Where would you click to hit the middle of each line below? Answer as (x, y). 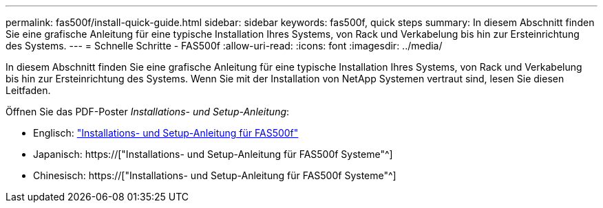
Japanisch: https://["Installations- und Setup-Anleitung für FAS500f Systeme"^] (213, 154)
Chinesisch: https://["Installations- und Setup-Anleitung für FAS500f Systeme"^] (215, 175)
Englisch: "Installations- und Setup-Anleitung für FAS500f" (166, 133)
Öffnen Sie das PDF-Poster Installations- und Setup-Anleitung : (148, 112)
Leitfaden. (28, 90)
